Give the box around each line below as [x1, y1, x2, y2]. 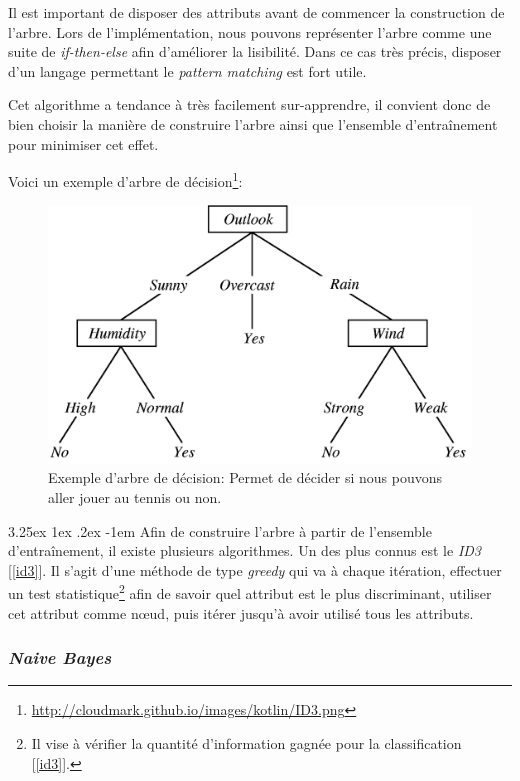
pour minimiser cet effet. [8, 133, 159, 154]
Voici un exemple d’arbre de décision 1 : [8, 168, 243, 191]
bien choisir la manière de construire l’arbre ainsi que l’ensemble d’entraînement [8, 113, 498, 134]
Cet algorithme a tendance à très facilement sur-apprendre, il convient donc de [8, 94, 491, 115]
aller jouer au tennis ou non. [48, 486, 222, 507]
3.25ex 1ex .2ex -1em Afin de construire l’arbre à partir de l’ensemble [8, 520, 432, 541]
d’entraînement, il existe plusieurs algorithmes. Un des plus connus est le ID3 [8, 540, 482, 561]
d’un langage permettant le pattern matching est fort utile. [8, 60, 367, 81]
